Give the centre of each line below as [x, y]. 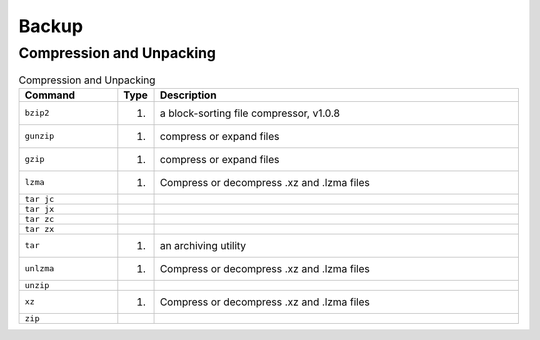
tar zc [39, 218]
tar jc [39, 198]
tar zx [39, 228]
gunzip [39, 136]
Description [188, 95]
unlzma [39, 268]
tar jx [39, 208]
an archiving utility [203, 245]
